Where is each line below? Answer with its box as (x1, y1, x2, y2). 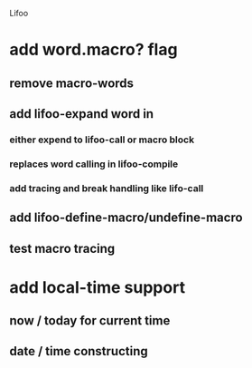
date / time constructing (9, 344, 149, 359)
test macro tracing (9, 240, 116, 257)
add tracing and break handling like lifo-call (9, 181, 204, 194)
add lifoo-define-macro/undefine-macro (9, 210, 243, 226)
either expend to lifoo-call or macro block (9, 133, 195, 146)
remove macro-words (9, 75, 134, 91)
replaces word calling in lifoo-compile (9, 158, 179, 170)
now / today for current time (9, 313, 171, 329)
